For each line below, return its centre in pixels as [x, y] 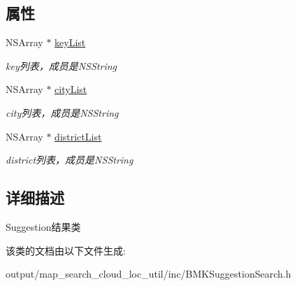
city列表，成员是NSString [62, 112]
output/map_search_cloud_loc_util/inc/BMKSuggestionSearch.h [148, 274]
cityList [71, 89]
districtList [78, 136]
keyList [70, 42]
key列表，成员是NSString [61, 65]
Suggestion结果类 [43, 226]
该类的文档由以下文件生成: [66, 250]
